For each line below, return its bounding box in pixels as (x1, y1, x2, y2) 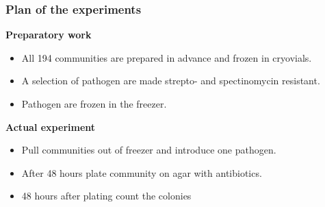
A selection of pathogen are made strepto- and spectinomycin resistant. (21, 73, 320, 88)
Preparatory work (5, 27, 92, 42)
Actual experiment (5, 119, 96, 134)
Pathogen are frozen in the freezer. (21, 97, 167, 110)
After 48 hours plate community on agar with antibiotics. (21, 165, 262, 180)
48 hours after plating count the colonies (21, 188, 192, 203)
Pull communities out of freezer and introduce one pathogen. (21, 143, 276, 157)
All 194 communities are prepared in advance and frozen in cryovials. (21, 50, 312, 64)
